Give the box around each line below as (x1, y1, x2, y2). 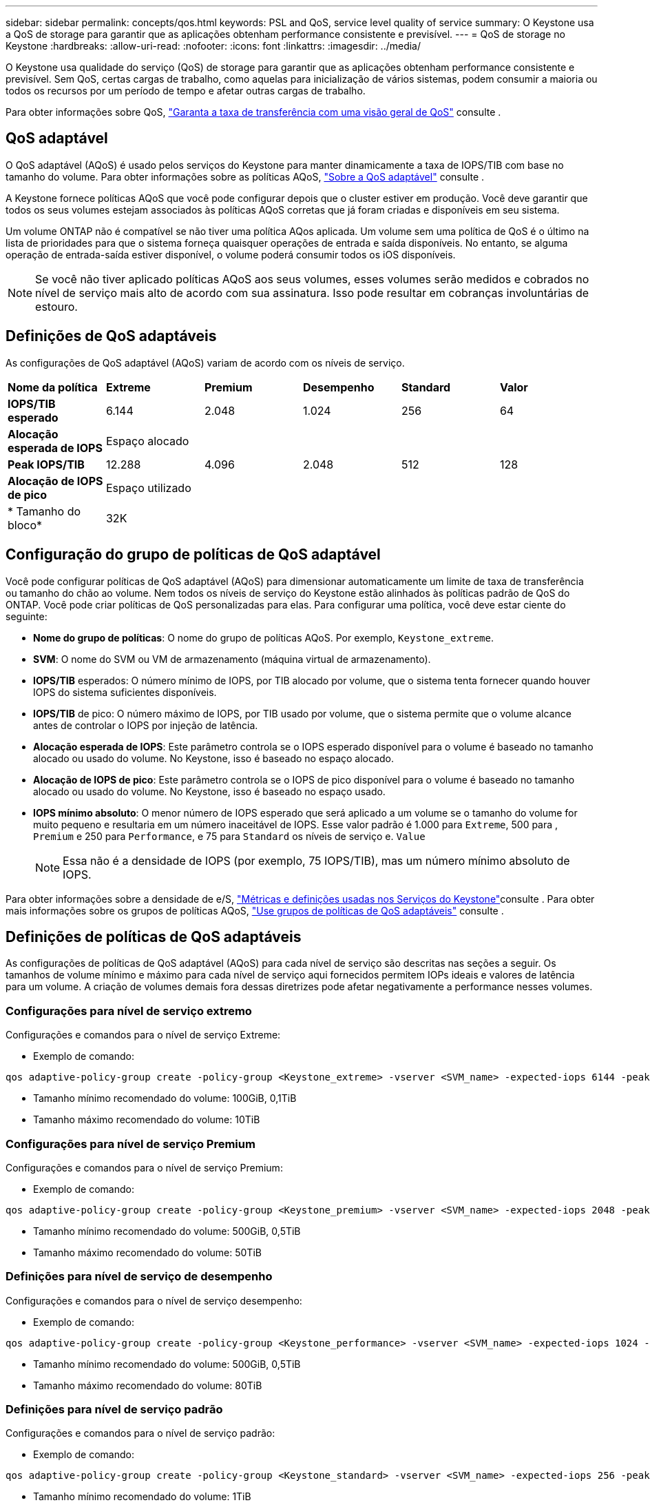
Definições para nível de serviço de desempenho (6, 1269, 273, 1284)
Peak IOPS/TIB (8, 457, 85, 471)
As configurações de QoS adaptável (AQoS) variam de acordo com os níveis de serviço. (6, 356, 405, 369)
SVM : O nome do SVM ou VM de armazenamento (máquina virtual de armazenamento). (33, 653, 431, 665)
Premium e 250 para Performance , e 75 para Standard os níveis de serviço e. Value (33, 830, 426, 842)
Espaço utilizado (105, 480, 191, 495)
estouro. (35, 299, 78, 314)
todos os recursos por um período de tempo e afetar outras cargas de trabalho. (6, 85, 366, 96)
